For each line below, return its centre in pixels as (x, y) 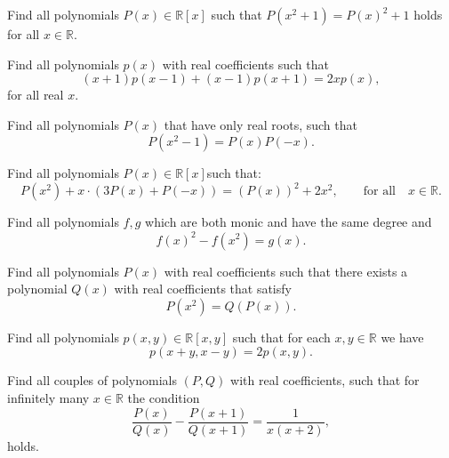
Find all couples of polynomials (92, 380)
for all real (36, 95)
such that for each (281, 337)
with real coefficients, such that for (325, 380)
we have (402, 337)
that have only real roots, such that (261, 124)
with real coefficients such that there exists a (286, 271)
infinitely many (48, 397)
